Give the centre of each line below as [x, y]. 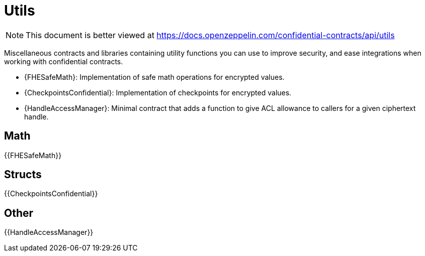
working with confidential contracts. [64, 61]
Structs [23, 175]
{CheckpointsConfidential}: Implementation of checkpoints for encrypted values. [158, 92]
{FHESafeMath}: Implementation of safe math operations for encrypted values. [154, 77]
